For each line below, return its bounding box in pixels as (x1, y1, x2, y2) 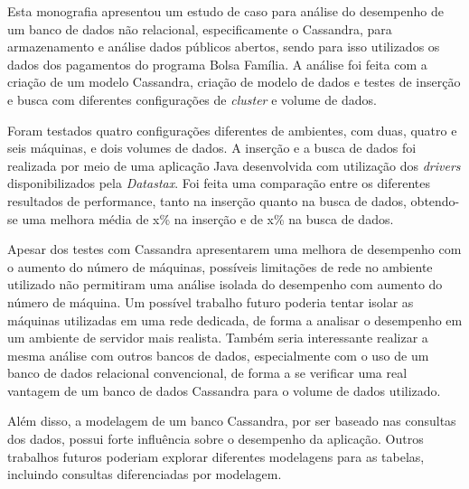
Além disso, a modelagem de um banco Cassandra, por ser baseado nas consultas (7, 411, 456, 430)
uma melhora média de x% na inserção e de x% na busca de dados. (22, 209, 394, 228)
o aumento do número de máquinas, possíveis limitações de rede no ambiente (7, 257, 433, 276)
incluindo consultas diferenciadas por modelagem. (7, 465, 282, 484)
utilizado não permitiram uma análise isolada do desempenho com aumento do (7, 275, 443, 294)
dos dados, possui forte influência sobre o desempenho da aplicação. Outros (7, 429, 424, 448)
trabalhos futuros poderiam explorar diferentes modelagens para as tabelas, (7, 447, 425, 465)
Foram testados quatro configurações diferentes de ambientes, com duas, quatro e (7, 120, 457, 139)
